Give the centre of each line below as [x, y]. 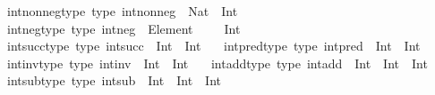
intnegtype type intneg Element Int [124, 28]
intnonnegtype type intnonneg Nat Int [122, 11]
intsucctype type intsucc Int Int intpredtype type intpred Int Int [213, 46]
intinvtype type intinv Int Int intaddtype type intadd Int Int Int [217, 63]
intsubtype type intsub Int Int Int [114, 80]
